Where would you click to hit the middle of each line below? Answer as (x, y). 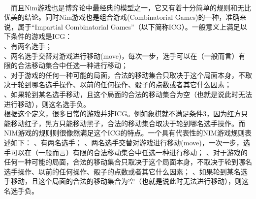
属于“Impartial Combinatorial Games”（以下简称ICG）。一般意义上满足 (129, 26)
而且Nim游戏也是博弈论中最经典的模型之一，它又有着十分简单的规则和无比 (131, 7)
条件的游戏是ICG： (41, 36)
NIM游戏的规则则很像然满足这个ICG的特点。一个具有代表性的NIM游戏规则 (124, 133)
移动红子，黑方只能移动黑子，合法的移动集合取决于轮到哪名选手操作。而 (128, 123)
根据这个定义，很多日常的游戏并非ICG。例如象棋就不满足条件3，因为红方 (123, 114)
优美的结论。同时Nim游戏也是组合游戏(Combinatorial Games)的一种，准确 (122, 17)
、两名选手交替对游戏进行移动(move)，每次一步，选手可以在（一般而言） (121, 55)
